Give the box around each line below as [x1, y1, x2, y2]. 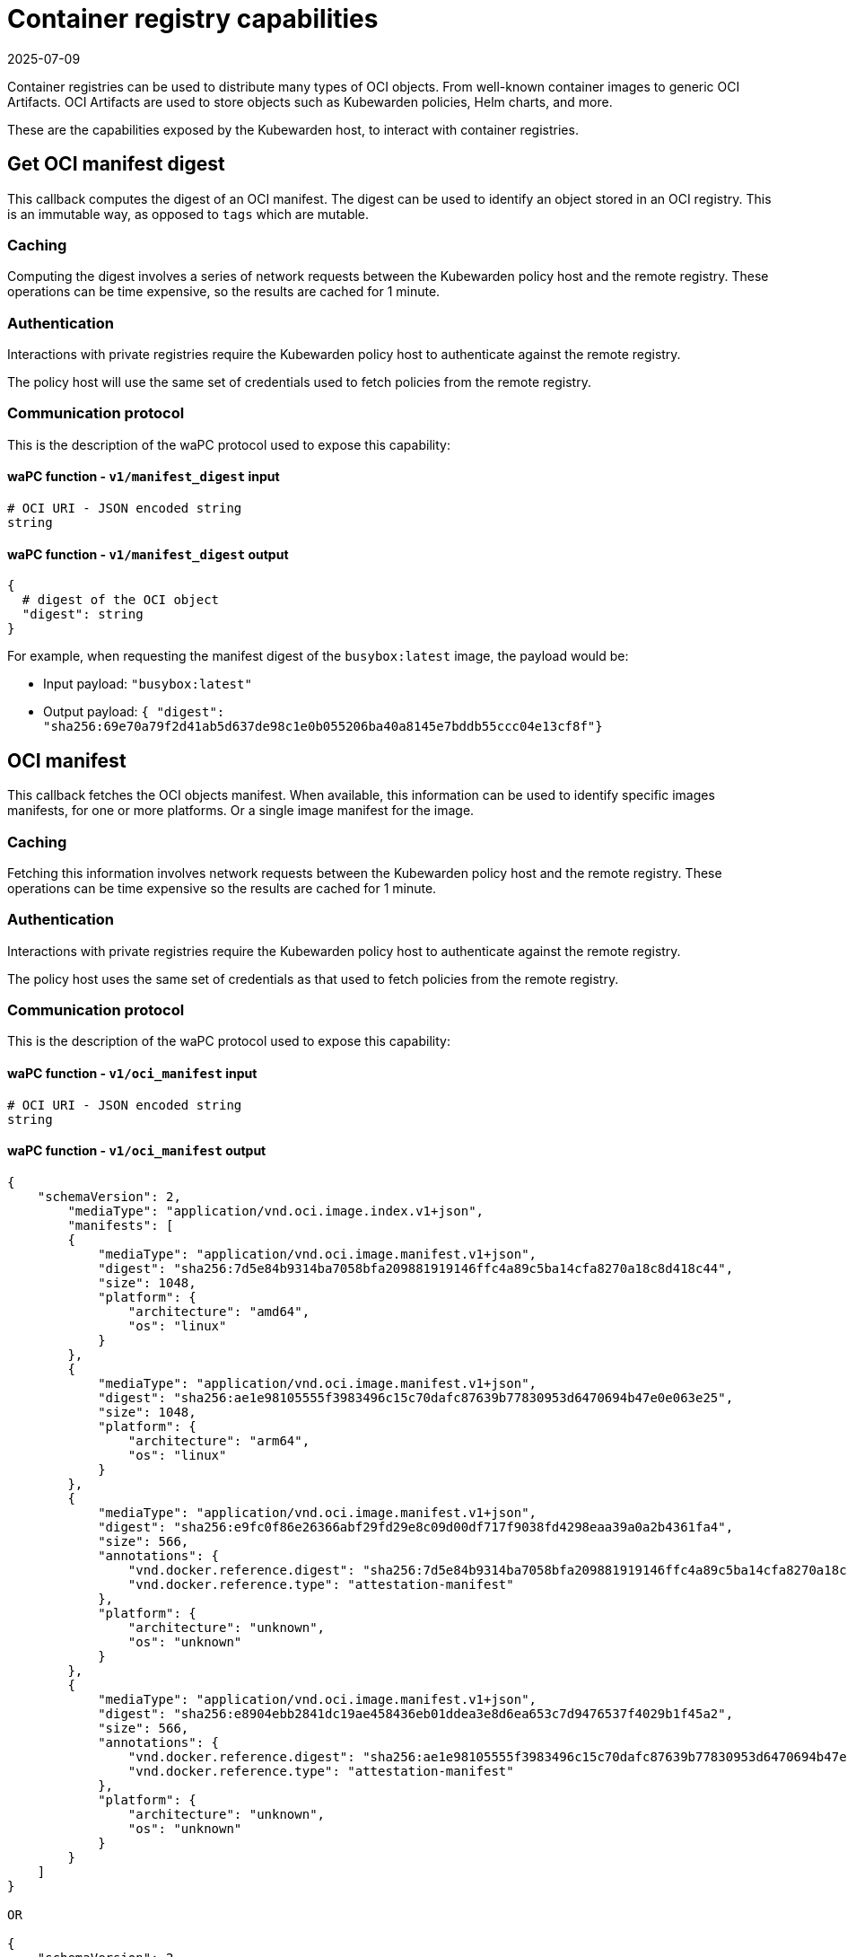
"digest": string [22, 607, 144, 622]
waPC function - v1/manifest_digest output [7, 546, 289, 562]
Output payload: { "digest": [43, 704, 225, 720]
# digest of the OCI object [22, 592, 220, 608]
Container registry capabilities [7, 4, 379, 34]
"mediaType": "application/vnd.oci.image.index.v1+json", [67, 1203, 485, 1218]
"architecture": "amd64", [127, 1303, 310, 1319]
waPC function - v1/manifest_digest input [7, 469, 280, 485]
